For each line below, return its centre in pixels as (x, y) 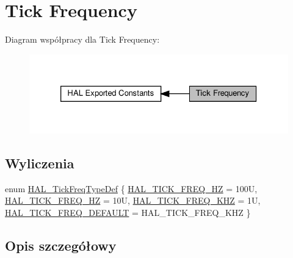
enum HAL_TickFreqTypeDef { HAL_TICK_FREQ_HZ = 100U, (131, 188)
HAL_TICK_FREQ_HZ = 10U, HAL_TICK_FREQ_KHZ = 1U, (133, 200)
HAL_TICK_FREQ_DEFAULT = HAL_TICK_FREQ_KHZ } (128, 213)
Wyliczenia (40, 163)
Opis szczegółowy (61, 245)
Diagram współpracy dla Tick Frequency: (82, 39)
